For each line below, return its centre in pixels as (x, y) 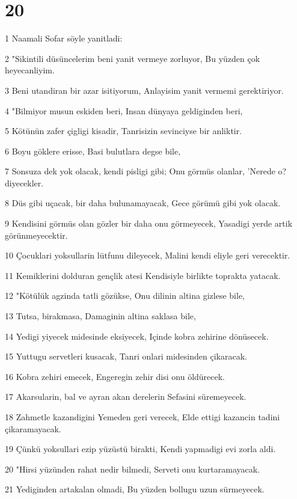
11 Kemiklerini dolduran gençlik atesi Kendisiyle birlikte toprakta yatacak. (143, 275)
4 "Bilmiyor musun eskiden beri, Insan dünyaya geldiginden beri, (124, 110)
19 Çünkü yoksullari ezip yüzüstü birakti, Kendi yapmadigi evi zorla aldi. (140, 449)
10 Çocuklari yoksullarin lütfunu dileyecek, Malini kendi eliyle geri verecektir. (148, 255)
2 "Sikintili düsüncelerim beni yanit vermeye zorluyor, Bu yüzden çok (133, 58)
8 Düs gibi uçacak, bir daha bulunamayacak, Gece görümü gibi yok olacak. (143, 203)
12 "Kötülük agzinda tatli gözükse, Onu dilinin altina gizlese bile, (125, 295)
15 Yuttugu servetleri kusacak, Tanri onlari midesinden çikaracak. (126, 356)
